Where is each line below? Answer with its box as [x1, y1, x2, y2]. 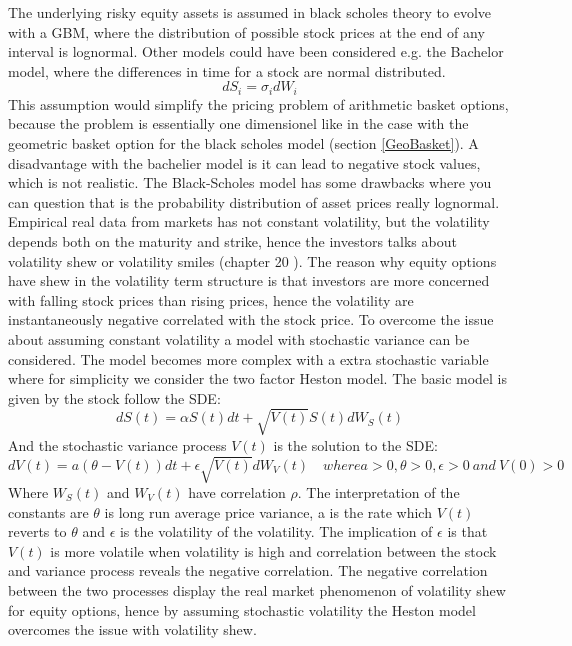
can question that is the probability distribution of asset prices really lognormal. [8, 191, 500, 212]
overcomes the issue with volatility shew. [8, 619, 257, 640]
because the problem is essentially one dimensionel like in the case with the [8, 113, 469, 134]
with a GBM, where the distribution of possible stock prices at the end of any [8, 21, 485, 42]
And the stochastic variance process [8, 434, 227, 455]
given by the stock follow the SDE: [8, 387, 221, 408]
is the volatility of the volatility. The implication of [119, 521, 433, 542]
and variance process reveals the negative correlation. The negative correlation [8, 560, 488, 581]
